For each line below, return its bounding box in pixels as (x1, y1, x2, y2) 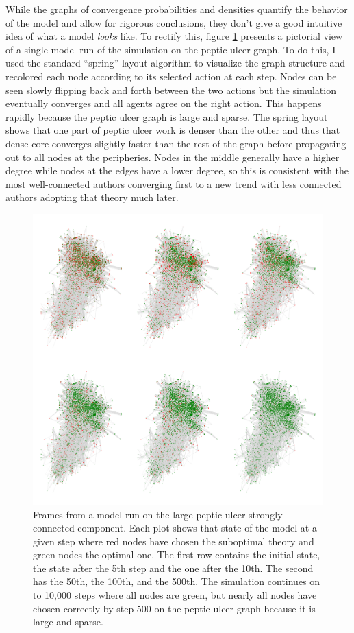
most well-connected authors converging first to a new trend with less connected (5, 176, 342, 191)
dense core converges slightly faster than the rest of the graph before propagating (5, 136, 346, 150)
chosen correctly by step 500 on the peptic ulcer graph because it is (33, 601, 316, 615)
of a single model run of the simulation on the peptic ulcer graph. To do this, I (5, 42, 336, 56)
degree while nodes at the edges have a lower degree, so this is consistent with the (5, 163, 349, 178)
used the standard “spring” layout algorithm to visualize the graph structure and (5, 56, 346, 70)
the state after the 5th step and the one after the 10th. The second (33, 560, 314, 575)
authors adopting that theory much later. (5, 190, 179, 204)
